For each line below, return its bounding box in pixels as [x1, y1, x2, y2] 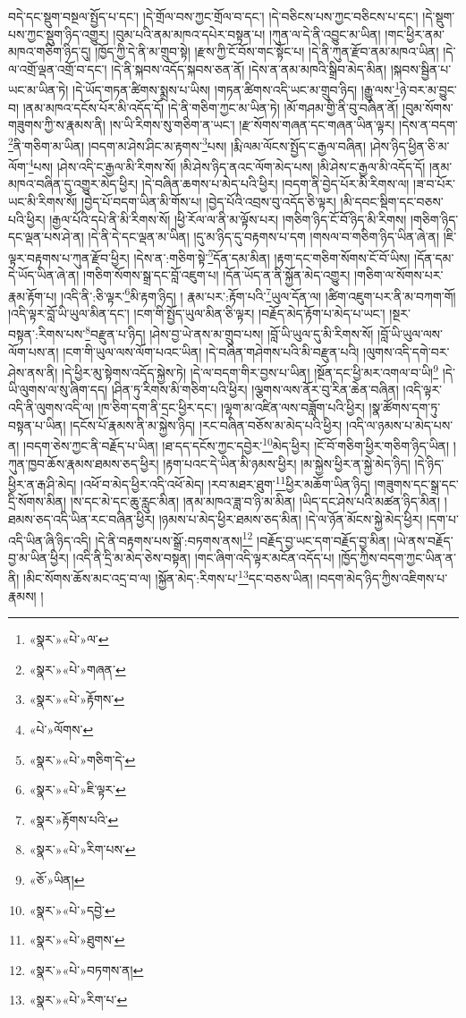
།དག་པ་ [426, 509, 459, 528]
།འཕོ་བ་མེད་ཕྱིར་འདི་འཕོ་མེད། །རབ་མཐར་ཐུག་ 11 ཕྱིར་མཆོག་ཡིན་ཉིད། [80, 472, 370, 493]
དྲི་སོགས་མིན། [8, 492, 67, 511]
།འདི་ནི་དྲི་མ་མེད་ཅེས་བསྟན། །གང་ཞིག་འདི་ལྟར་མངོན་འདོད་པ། [72, 547, 335, 566]
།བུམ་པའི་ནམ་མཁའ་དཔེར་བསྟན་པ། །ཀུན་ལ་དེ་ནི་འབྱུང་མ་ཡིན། [113, 24, 381, 43]
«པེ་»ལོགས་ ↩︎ [29, 720, 94, 738]
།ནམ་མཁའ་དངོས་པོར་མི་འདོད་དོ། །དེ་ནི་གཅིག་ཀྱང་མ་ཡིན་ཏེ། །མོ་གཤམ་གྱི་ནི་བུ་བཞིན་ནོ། [22, 98, 399, 116]
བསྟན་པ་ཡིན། [8, 415, 66, 434]
